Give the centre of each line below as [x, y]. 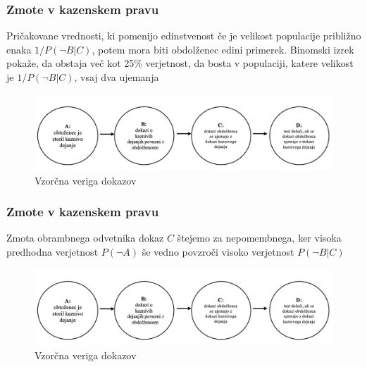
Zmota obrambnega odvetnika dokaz [85, 238]
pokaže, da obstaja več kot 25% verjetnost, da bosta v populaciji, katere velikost [180, 63]
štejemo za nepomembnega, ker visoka [259, 238]
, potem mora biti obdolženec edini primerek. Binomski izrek [223, 49]
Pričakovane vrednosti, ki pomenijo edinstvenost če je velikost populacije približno [184, 36]
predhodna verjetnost [52, 252]
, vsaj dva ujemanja [117, 77]
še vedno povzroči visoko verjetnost [218, 252]
